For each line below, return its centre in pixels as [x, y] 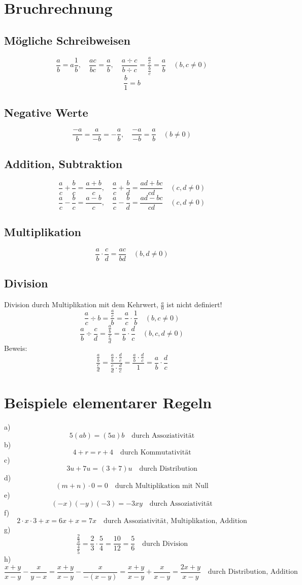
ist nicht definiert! [194, 304]
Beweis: [16, 348]
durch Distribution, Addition [253, 572]
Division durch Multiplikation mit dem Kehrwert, [81, 304]
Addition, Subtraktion [63, 163]
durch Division [165, 544]
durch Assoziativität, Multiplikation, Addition [175, 521]
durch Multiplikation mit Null [162, 486]
